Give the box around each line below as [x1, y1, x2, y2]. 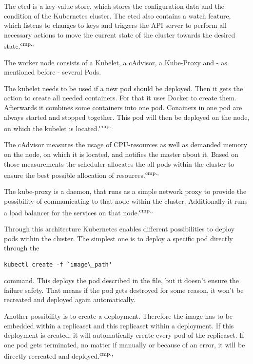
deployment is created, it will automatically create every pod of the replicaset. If [4, 330, 244, 340]
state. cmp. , [4, 39, 34, 51]
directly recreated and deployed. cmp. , [4, 349, 113, 361]
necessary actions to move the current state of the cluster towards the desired [4, 29, 235, 39]
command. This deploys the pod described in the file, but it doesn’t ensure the [4, 275, 239, 286]
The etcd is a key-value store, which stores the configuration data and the [4, 1, 224, 11]
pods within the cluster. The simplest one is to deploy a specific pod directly [4, 233, 233, 243]
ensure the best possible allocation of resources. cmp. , [4, 169, 159, 180]
